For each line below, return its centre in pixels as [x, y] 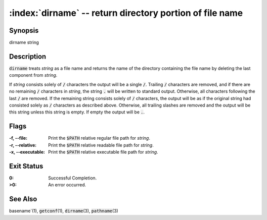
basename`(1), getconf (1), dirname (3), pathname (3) [64, 211]
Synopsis [24, 30]
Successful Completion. [72, 178]
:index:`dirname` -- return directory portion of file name [126, 13]
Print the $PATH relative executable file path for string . [103, 152]
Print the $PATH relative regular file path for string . [99, 138]
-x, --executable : [27, 152]
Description [28, 56]
